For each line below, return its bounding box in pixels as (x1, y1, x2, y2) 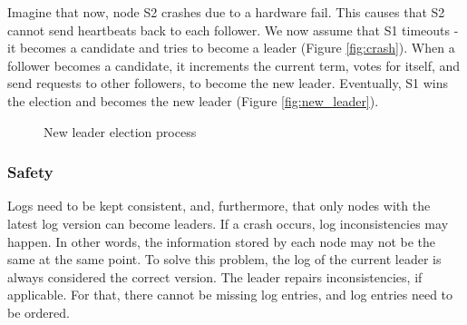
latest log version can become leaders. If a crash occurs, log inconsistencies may (7, 213, 449, 232)
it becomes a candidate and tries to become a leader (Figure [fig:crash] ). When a (7, 38, 455, 57)
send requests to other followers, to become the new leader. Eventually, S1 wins (7, 74, 449, 93)
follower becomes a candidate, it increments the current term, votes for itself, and (7, 55, 461, 74)
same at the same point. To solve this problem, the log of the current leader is (7, 250, 442, 269)
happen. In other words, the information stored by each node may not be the (7, 231, 436, 251)
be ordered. (7, 302, 70, 321)
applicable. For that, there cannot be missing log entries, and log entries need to (7, 285, 453, 304)
